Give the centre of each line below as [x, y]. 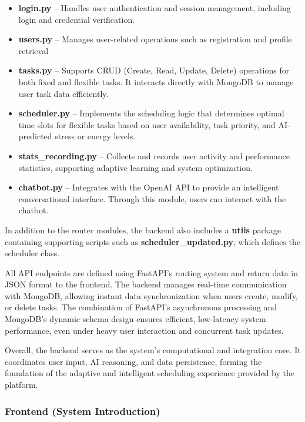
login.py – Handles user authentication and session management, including [155, 8]
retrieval [33, 50]
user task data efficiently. [63, 93]
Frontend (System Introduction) [83, 411]
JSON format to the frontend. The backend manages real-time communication [146, 284]
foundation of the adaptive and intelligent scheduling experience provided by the [150, 373]
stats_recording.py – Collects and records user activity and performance [154, 155]
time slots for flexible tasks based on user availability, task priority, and [147, 124]
